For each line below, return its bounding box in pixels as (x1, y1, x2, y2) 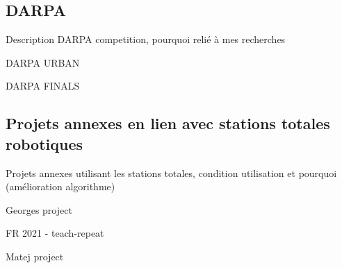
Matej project (6, 249, 64, 263)
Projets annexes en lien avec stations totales (6, 112, 330, 134)
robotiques (6, 133, 83, 154)
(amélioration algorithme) (6, 179, 115, 194)
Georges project (6, 202, 72, 217)
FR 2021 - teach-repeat (6, 226, 104, 240)
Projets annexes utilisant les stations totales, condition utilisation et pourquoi (6, 165, 337, 180)
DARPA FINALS (6, 78, 80, 93)
